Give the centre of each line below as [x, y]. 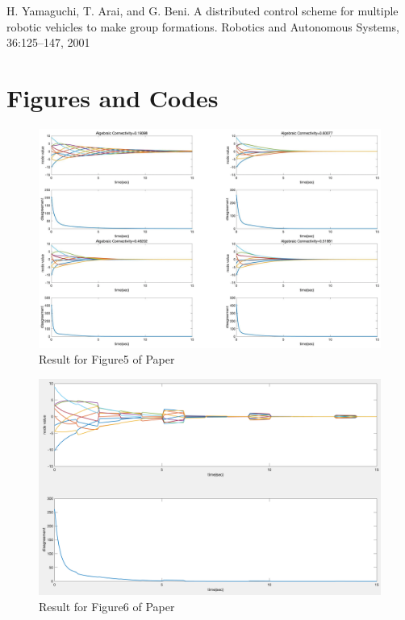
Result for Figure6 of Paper [107, 606]
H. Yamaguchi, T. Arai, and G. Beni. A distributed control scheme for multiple [202, 10]
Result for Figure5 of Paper [107, 359]
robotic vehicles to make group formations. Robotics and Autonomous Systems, [203, 26]
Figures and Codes [113, 97]
